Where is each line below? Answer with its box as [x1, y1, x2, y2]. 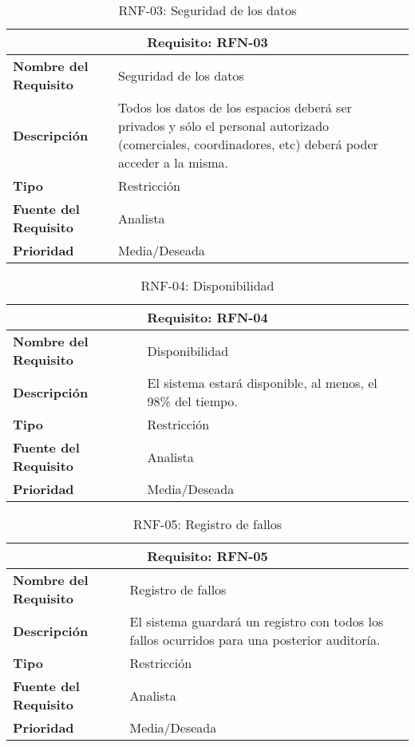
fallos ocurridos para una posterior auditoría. [129, 630, 381, 649]
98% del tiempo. [147, 392, 238, 410]
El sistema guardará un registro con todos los [129, 612, 384, 630]
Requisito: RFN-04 [147, 308, 268, 326]
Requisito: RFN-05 [147, 547, 268, 565]
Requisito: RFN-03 [147, 33, 268, 51]
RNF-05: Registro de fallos [132, 515, 283, 533]
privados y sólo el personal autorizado [118, 117, 330, 135]
